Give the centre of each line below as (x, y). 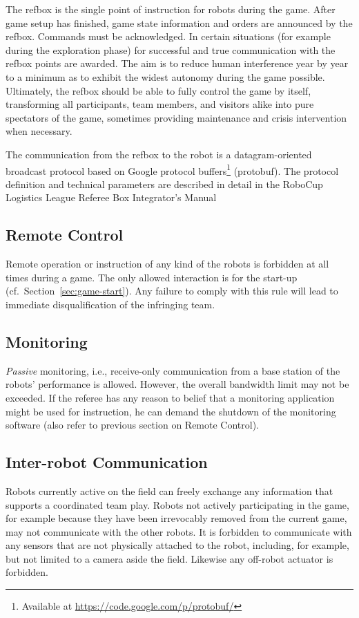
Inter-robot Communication (107, 462)
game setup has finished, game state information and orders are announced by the (179, 22)
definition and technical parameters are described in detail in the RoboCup (164, 184)
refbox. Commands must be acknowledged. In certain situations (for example (168, 36)
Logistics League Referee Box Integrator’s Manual (111, 197)
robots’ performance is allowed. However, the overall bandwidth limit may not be (177, 384)
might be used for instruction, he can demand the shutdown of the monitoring (171, 411)
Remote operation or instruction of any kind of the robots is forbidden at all (167, 264)
